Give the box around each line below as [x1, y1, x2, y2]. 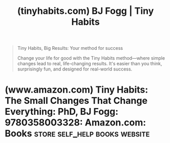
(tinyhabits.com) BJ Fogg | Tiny [17, 5, 154, 17]
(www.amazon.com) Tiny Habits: [5, 84, 148, 96]
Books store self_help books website [5, 128, 150, 139]
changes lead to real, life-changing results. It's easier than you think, [17, 61, 162, 67]
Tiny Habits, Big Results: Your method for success [17, 45, 123, 51]
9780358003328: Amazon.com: [5, 117, 146, 129]
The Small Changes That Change [5, 95, 148, 106]
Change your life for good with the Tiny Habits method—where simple [17, 55, 165, 61]
